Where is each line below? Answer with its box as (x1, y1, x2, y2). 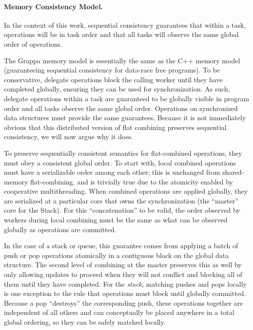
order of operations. (4, 38, 62, 49)
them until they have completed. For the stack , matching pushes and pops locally (4, 278, 247, 289)
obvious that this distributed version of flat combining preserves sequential (4, 122, 227, 132)
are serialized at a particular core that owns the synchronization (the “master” (4, 195, 238, 205)
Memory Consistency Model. (4, 1, 103, 11)
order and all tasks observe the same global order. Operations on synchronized (4, 103, 238, 113)
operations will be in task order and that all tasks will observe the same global (4, 29, 239, 39)
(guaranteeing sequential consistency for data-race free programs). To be (4, 65, 220, 75)
